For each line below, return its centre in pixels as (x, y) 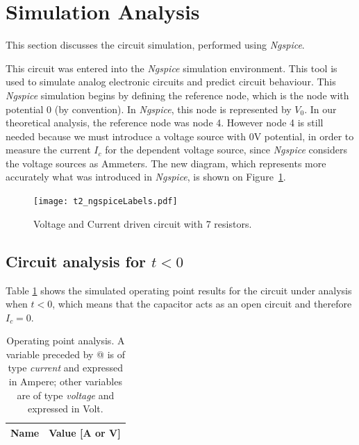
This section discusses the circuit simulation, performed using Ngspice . (155, 45)
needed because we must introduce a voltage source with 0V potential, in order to (180, 136)
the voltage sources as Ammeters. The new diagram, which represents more (166, 163)
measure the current (48, 150)
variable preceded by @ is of (65, 354)
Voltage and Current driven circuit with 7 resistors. (143, 223)
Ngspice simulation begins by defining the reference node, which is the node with (177, 95)
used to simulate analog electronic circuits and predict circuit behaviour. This (171, 82)
